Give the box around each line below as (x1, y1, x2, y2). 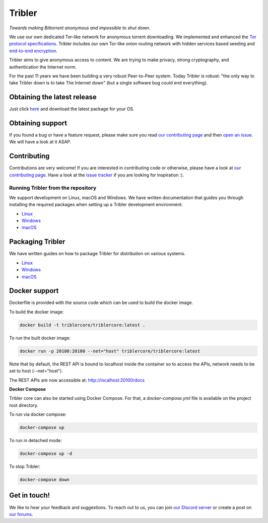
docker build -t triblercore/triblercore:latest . (19, 322, 146, 328)
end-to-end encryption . (9, 48, 58, 54)
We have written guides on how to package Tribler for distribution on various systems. (9, 251, 186, 257)
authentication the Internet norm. (9, 64, 77, 70)
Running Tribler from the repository (9, 184, 97, 191)
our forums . (9, 511, 33, 517)
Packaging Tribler (9, 237, 66, 246)
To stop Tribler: (9, 463, 41, 469)
